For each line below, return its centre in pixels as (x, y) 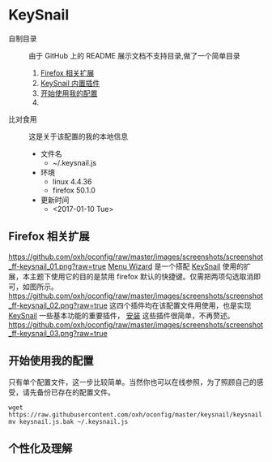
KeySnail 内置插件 (70, 83)
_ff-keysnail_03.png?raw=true (58, 333)
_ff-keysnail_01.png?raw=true (57, 266)
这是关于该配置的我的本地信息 (78, 136)
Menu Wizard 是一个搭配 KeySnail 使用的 (176, 266)
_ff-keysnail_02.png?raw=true (58, 305)
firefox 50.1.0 (74, 190)
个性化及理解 (40, 448)
